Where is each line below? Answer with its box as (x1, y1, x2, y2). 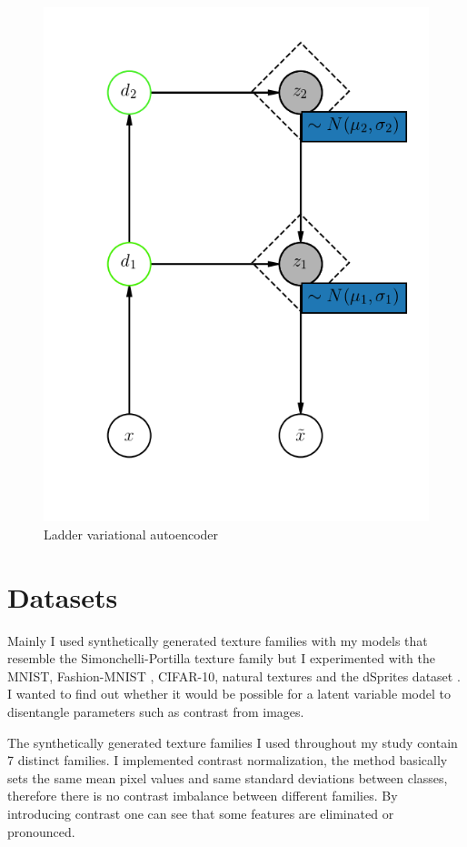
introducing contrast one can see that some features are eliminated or (7, 803, 394, 822)
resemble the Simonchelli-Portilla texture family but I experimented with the (7, 649, 435, 668)
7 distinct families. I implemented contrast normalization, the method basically (7, 751, 448, 770)
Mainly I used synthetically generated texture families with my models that (7, 630, 428, 650)
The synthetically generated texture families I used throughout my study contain (7, 732, 458, 751)
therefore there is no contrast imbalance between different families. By (7, 786, 398, 805)
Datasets (7, 578, 118, 615)
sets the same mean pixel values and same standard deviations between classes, (7, 768, 448, 787)
